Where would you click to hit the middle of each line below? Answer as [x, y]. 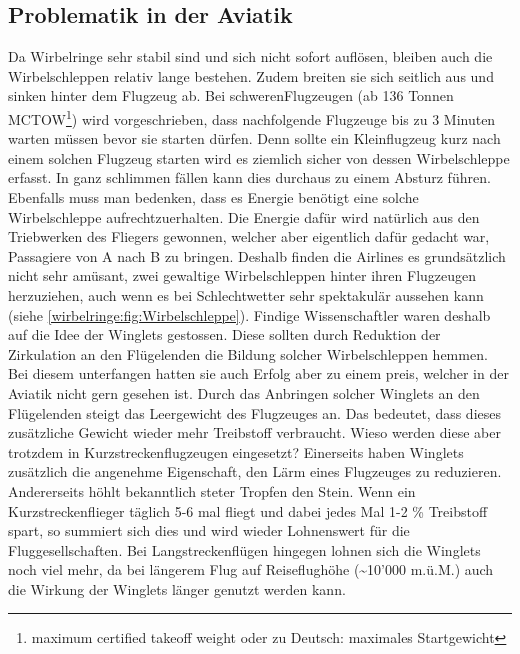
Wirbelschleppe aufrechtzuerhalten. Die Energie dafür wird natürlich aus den [244, 216]
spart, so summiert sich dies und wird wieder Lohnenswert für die [209, 530]
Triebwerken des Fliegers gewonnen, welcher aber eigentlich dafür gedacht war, [249, 236]
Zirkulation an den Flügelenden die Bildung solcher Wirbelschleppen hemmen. [248, 353]
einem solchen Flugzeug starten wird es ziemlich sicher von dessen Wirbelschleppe [259, 157]
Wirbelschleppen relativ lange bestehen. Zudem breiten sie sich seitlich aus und [251, 75]
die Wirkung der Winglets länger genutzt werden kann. [177, 588]
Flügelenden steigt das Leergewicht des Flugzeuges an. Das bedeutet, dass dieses [254, 412]
